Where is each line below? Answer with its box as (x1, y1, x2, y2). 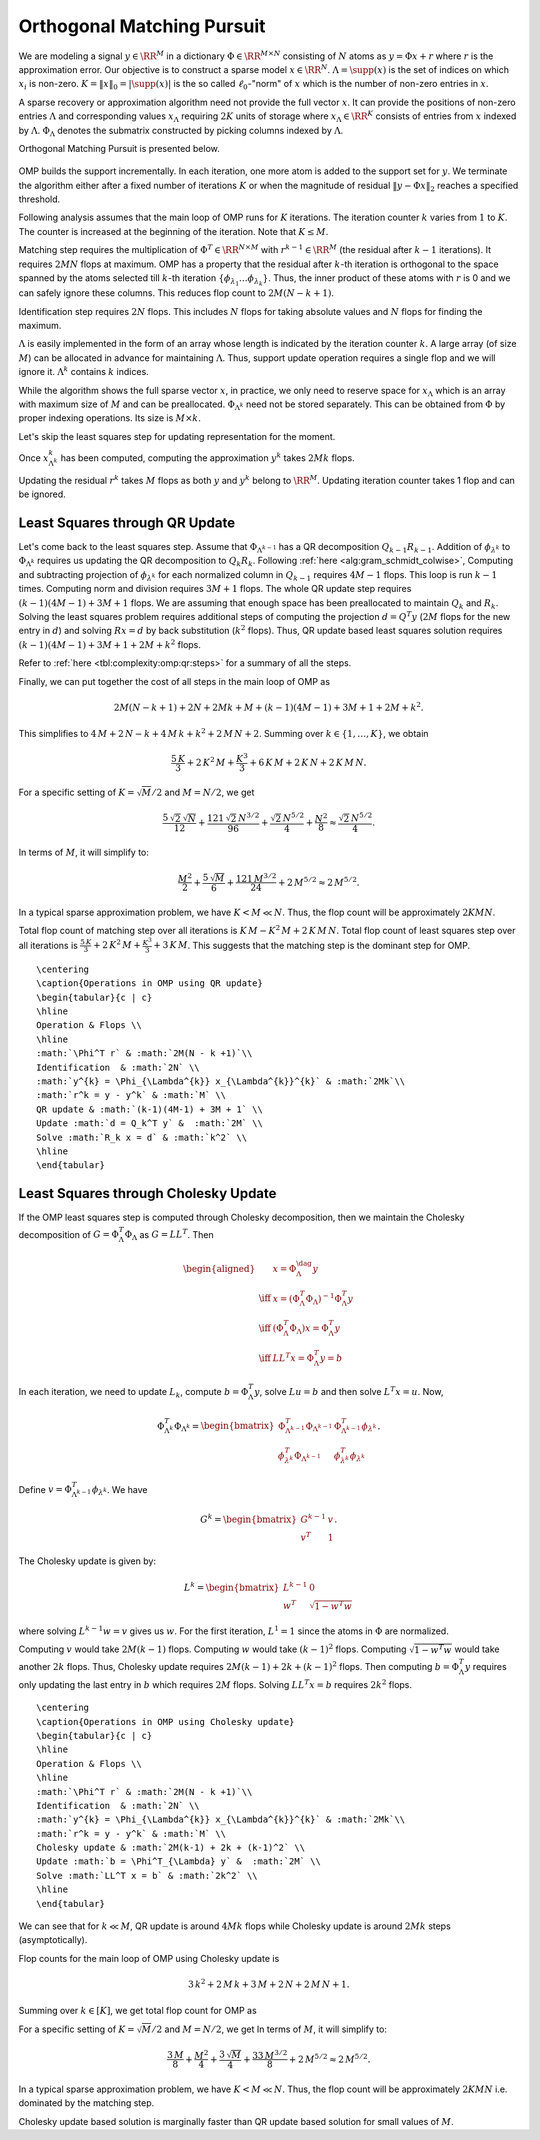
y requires (464, 1660, 507, 1672)
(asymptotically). (18, 1934, 88, 1946)
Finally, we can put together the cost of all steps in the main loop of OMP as (18, 675, 330, 687)
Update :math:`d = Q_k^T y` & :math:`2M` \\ (36, 1118, 264, 1129)
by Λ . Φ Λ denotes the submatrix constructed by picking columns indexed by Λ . (18, 124, 344, 139)
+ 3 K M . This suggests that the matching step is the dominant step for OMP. (153, 939, 470, 951)
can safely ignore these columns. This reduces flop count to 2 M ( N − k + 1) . (18, 287, 335, 299)
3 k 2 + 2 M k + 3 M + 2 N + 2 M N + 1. (187, 1977, 350, 1990)
